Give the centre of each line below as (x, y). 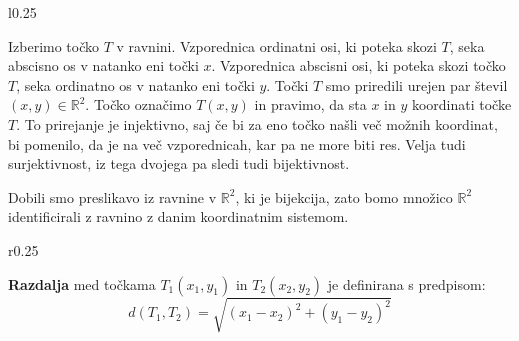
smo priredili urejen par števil (416, 84)
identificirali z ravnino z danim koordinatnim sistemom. (178, 216)
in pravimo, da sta (310, 104)
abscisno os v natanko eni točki (103, 65)
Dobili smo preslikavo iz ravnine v (112, 196)
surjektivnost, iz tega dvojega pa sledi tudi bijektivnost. (179, 163)
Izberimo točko (54, 45)
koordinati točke (461, 104)
